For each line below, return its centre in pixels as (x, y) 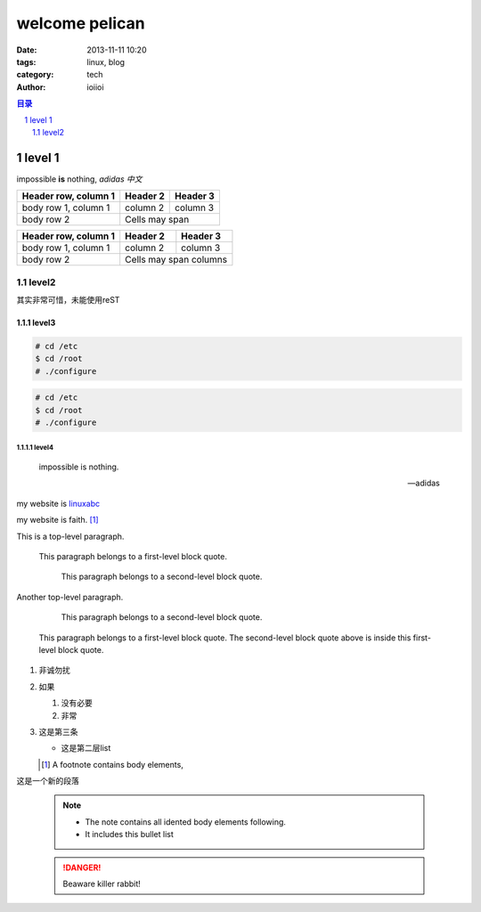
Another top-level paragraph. (70, 597)
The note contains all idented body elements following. (186, 822)
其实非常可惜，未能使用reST (68, 299)
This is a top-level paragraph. (70, 536)
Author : (31, 87)
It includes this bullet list (129, 835)
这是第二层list (86, 748)
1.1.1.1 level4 (35, 448)
